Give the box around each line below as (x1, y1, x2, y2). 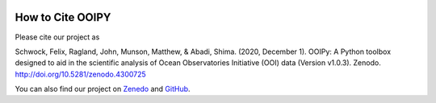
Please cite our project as (15, 32, 100, 42)
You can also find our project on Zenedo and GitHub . (15, 84, 191, 94)
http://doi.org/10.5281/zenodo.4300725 (15, 69, 147, 79)
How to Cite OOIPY (15, 10, 111, 24)
